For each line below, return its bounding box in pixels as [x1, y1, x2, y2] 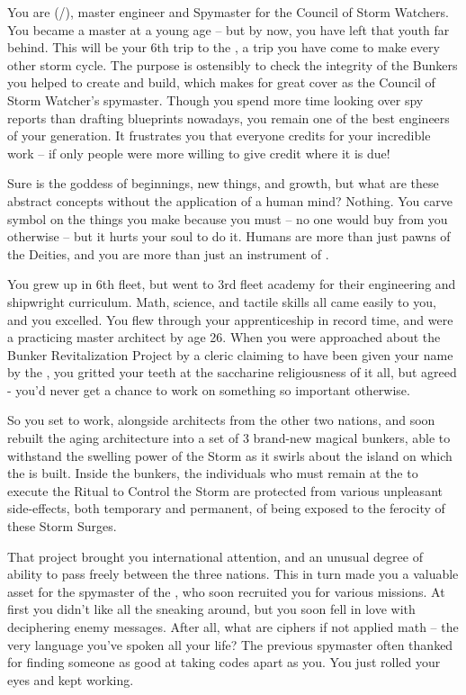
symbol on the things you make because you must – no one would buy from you [7, 209, 448, 228]
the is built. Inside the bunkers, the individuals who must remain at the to [7, 464, 418, 483]
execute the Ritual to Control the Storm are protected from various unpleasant [7, 481, 443, 500]
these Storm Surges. [7, 517, 117, 536]
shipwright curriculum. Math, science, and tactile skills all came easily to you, [7, 292, 436, 311]
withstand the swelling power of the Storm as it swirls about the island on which [7, 446, 453, 465]
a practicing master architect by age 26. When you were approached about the [7, 328, 441, 347]
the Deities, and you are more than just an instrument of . [7, 244, 329, 263]
